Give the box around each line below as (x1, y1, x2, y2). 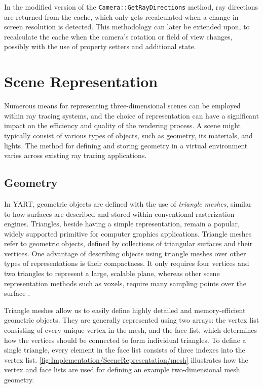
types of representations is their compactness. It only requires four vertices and (4, 258, 249, 268)
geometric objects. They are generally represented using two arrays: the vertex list (4, 315, 259, 325)
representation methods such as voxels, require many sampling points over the (4, 278, 246, 288)
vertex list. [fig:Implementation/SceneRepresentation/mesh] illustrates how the (4, 354, 248, 365)
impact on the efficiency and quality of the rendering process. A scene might (4, 120, 241, 131)
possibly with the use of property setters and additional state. (4, 41, 196, 52)
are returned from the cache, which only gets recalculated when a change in (4, 11, 239, 22)
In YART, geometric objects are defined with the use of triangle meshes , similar (4, 198, 252, 209)
